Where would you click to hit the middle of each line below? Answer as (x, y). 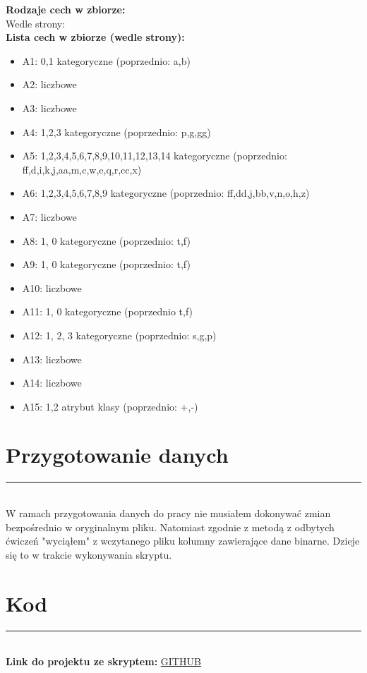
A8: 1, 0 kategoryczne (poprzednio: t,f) (106, 240)
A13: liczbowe (52, 359)
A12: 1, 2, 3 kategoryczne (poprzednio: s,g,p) (119, 335)
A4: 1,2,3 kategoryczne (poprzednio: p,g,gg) (116, 132)
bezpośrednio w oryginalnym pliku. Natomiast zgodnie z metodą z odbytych (170, 527)
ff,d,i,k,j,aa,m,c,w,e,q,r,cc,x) (82, 169)
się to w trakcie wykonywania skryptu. (89, 554)
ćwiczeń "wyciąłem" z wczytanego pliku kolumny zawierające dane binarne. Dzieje (183, 541)
